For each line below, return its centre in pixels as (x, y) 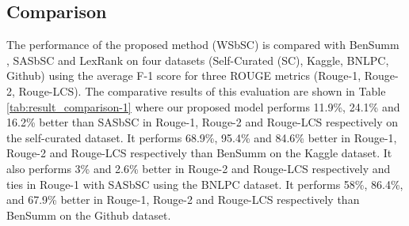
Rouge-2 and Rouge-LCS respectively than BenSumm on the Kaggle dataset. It (199, 153)
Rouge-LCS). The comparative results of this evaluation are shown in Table (202, 90)
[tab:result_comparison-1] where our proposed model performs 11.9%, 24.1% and (203, 106)
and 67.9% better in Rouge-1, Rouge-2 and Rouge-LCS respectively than (183, 200)
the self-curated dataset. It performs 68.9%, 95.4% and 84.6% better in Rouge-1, (202, 137)
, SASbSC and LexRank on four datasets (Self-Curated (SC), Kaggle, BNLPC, (198, 60)
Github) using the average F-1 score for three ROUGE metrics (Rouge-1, (184, 75)
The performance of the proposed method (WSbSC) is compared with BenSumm (203, 45)
